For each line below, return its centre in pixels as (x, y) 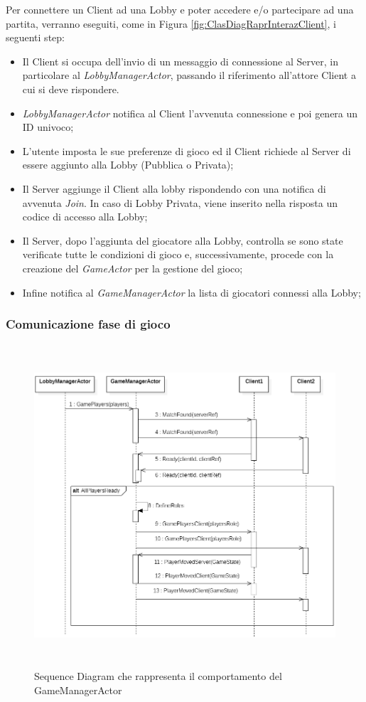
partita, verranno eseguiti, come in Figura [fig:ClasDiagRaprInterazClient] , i (171, 23)
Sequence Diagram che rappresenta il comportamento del (158, 676)
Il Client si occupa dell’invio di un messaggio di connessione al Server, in (180, 61)
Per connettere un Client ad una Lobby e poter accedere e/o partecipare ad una (180, 9)
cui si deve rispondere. (71, 89)
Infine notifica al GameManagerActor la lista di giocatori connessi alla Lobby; (192, 292)
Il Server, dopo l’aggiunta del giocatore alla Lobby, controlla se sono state (183, 240)
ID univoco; (48, 127)
